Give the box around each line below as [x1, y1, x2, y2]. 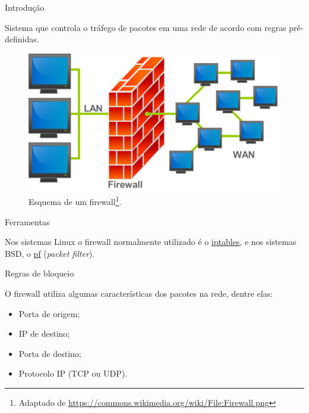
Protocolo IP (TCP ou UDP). [18, 367, 128, 380]
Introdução [5, 1, 45, 13]
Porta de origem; [18, 307, 80, 319]
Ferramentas [5, 215, 50, 228]
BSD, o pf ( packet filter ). [5, 247, 95, 259]
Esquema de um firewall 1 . [29, 194, 122, 208]
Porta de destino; [18, 347, 81, 359]
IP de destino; [18, 327, 70, 340]
